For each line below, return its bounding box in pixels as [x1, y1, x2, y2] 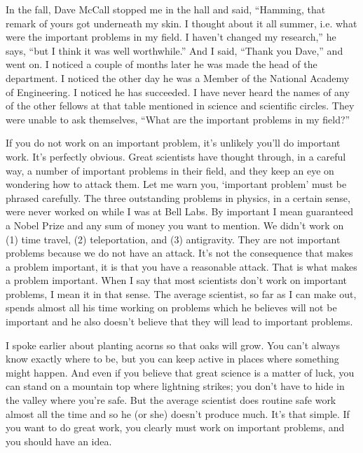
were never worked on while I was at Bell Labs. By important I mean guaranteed [6, 204, 353, 219]
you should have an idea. [6, 433, 112, 448]
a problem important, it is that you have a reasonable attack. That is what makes [6, 259, 357, 273]
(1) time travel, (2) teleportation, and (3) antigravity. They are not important [6, 231, 341, 246]
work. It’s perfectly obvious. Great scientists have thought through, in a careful [6, 149, 346, 163]
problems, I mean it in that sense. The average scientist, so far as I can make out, [6, 286, 357, 301]
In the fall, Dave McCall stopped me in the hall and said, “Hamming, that [6, 2, 326, 16]
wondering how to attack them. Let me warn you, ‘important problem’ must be [6, 177, 347, 191]
